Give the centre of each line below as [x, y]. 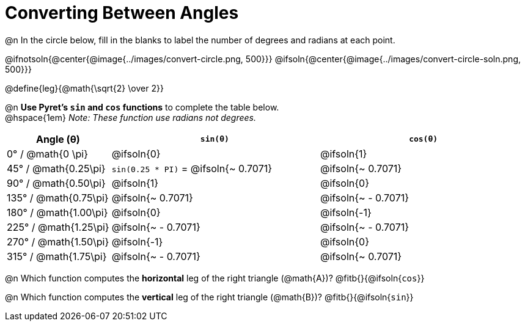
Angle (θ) [58, 139]
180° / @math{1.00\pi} [57, 212]
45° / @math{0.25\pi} [56, 168]
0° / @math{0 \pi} [47, 154]
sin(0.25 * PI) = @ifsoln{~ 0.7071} [192, 168]
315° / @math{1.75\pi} [57, 256]
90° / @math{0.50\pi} [56, 183]
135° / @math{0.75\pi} [58, 197]
